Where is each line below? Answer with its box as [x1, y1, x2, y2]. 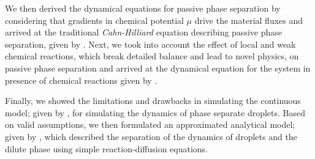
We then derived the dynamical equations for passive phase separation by [5, 2, 281, 14]
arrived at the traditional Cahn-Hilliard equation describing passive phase [5, 26, 282, 39]
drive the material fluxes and [194, 13, 303, 26]
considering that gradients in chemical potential [5, 13, 184, 26]
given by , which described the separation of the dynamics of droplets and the [5, 130, 297, 142]
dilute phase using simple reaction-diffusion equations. [5, 142, 208, 155]
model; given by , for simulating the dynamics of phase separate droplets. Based [5, 106, 305, 119]
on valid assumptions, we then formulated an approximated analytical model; [5, 118, 295, 131]
